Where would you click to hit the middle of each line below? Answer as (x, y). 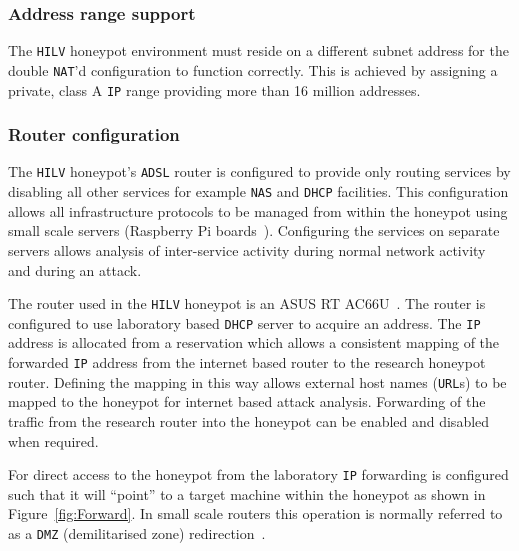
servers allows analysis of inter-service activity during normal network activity (247, 249)
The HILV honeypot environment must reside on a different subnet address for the (258, 50)
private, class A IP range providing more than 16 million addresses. (214, 89)
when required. (53, 440)
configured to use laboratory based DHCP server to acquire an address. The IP (244, 322)
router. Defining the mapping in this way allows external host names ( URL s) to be (257, 381)
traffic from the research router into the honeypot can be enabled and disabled (249, 420)
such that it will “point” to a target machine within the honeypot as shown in (247, 493)
